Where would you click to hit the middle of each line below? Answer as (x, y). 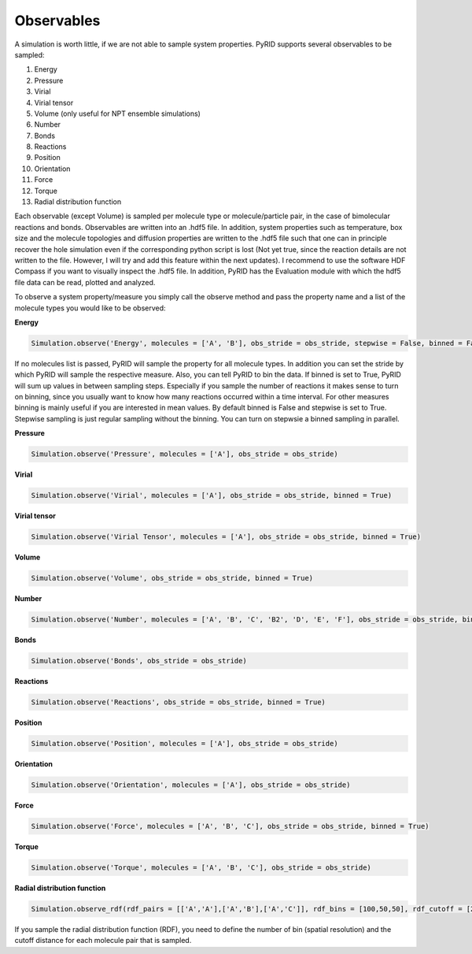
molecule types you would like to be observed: (90, 308)
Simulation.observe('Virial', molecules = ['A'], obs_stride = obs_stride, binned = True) (212, 496)
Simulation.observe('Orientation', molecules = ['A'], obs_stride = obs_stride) (191, 785)
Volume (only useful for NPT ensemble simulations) (117, 113)
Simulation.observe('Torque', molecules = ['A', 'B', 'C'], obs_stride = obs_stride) (201, 867)
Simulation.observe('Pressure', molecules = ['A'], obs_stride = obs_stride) (184, 454)
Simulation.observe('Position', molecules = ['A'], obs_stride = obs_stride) (184, 743)
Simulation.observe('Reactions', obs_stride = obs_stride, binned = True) (179, 702)
